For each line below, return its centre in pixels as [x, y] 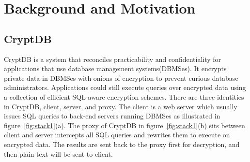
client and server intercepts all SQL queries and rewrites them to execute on [117, 135]
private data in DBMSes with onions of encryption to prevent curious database [121, 78]
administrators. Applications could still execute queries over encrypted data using [125, 87]
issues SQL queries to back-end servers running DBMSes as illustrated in [112, 116]
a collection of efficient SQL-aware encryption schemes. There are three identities [124, 96]
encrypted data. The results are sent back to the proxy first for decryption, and [122, 144]
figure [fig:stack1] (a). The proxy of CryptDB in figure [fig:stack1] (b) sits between [125, 125]
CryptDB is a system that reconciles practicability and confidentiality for [113, 59]
